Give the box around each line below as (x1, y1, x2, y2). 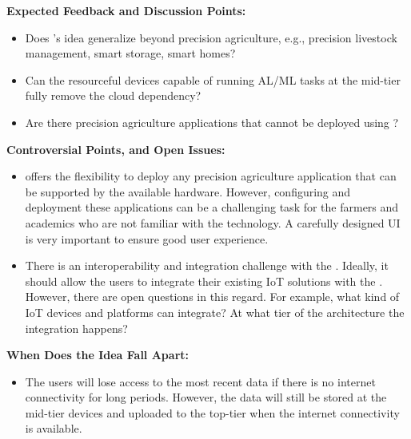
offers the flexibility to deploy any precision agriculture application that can (25, 168, 397, 184)
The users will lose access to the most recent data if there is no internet (25, 373, 376, 390)
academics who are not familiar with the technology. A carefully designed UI (25, 214, 401, 231)
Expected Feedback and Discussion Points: (6, 2, 246, 18)
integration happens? (25, 319, 128, 336)
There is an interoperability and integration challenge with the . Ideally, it (25, 257, 389, 274)
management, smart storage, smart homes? (25, 45, 236, 61)
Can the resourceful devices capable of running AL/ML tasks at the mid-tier (25, 71, 401, 88)
